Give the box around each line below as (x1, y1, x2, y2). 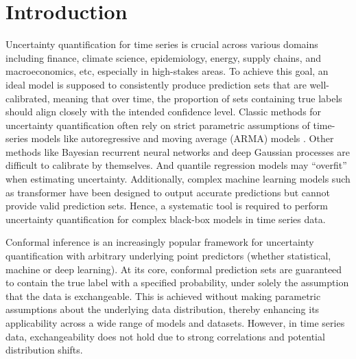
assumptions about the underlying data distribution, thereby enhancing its (5, 302, 320, 316)
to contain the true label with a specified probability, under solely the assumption (5, 275, 349, 290)
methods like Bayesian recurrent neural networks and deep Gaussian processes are (5, 144, 351, 159)
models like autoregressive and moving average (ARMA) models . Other (31, 131, 334, 146)
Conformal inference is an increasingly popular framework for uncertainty (5, 235, 314, 249)
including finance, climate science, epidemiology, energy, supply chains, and (5, 50, 321, 65)
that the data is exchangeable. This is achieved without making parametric (5, 288, 321, 303)
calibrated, (5, 91, 50, 105)
